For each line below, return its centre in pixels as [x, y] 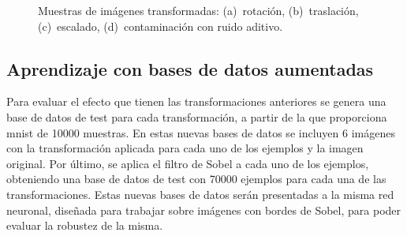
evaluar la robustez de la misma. [85, 225]
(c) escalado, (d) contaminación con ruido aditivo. [161, 26]
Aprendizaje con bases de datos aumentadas [190, 68]
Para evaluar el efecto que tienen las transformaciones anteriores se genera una [196, 101]
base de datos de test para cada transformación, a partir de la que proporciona [197, 116]
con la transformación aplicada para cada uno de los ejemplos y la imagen [185, 148]
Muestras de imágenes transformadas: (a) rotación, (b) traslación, [198, 10]
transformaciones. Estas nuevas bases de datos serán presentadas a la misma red [200, 194]
